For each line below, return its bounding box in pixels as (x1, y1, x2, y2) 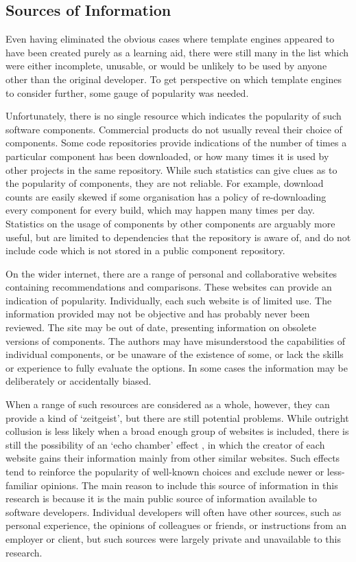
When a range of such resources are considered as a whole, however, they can (5, 397, 330, 412)
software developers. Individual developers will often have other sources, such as (5, 504, 342, 519)
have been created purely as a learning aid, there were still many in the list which (5, 45, 349, 59)
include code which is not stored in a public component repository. (5, 243, 285, 258)
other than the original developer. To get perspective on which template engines (5, 71, 342, 86)
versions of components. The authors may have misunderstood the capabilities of (5, 333, 345, 348)
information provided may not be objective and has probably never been (5, 306, 310, 321)
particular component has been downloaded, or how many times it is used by (5, 148, 329, 163)
